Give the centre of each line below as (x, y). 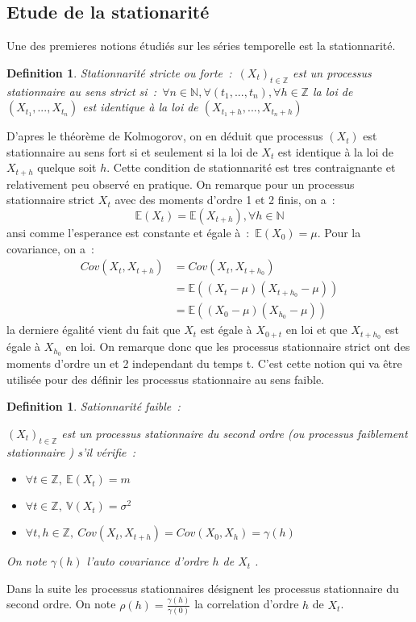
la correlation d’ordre (247, 604)
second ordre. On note (61, 604)
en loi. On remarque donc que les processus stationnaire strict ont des (238, 346)
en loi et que (316, 330)
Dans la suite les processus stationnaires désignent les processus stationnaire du (203, 588)
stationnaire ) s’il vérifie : (71, 451)
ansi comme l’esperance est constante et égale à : (128, 233)
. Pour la (339, 233)
